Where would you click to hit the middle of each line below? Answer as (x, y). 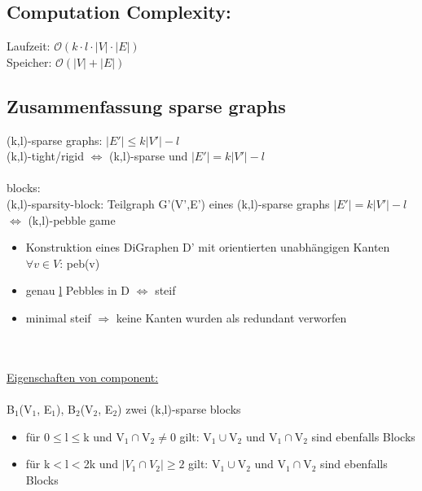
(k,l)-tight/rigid (45, 156)
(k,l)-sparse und (149, 156)
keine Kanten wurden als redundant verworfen (231, 317)
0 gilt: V (191, 436)
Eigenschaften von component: (83, 377)
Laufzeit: (29, 46)
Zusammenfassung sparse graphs (146, 105)
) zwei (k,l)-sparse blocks (179, 408)
